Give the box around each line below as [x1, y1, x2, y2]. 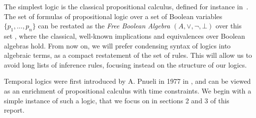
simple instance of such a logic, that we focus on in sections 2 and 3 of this [4, 95, 229, 105]
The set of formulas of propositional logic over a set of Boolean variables [4, 11, 223, 21]
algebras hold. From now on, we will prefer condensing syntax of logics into [4, 40, 231, 50]
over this [216, 21, 242, 31]
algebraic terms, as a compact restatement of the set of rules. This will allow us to [4, 50, 252, 60]
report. [4, 105, 25, 115]
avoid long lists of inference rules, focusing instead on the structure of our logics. [4, 59, 247, 70]
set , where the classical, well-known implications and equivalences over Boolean [4, 30, 245, 41]
